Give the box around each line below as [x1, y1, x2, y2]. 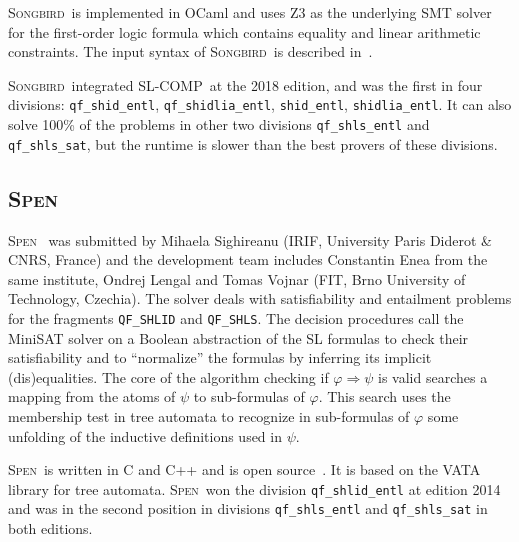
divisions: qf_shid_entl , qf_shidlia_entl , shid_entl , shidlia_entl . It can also [8, 94, 512, 115]
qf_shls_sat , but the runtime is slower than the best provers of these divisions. [8, 133, 498, 154]
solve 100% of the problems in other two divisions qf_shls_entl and [8, 114, 430, 135]
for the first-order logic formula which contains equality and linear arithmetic [8, 21, 481, 42]
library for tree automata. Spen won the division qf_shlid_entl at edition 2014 [8, 478, 501, 499]
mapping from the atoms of [8, 386, 176, 407]
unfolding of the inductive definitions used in [8, 425, 282, 446]
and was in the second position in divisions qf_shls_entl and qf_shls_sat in [8, 498, 488, 519]
